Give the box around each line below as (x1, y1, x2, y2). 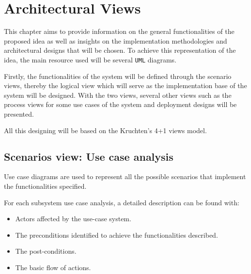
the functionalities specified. (4, 181, 87, 191)
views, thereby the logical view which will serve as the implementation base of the (4, 80, 247, 91)
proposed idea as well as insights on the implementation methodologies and (4, 35, 227, 46)
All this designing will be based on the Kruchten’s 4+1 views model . (4, 125, 207, 135)
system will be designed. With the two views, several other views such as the (4, 90, 232, 100)
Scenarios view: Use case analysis (4, 149, 173, 164)
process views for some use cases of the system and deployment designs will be (4, 99, 237, 109)
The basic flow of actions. (15, 262, 91, 272)
